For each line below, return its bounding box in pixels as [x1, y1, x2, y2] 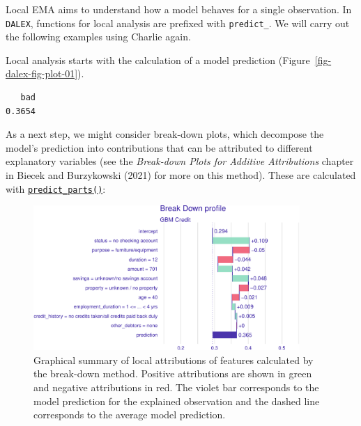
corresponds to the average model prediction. [33, 407, 226, 422]
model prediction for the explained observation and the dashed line [33, 393, 320, 408]
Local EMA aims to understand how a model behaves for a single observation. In [6, 2, 352, 16]
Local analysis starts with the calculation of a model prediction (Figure [6, 52, 310, 67]
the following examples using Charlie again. [6, 29, 191, 44]
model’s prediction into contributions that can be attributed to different [6, 140, 313, 155]
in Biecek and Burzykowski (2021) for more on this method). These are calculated [6, 168, 356, 182]
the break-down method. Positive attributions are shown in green [33, 366, 312, 381]
